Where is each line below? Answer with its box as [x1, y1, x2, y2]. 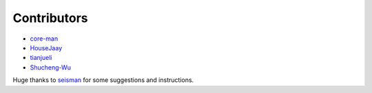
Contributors [12, 10, 89, 25]
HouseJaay [30, 43, 63, 52]
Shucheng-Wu [30, 63, 72, 72]
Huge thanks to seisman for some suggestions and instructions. [12, 76, 194, 84]
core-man [30, 34, 59, 43]
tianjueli [30, 54, 52, 62]
